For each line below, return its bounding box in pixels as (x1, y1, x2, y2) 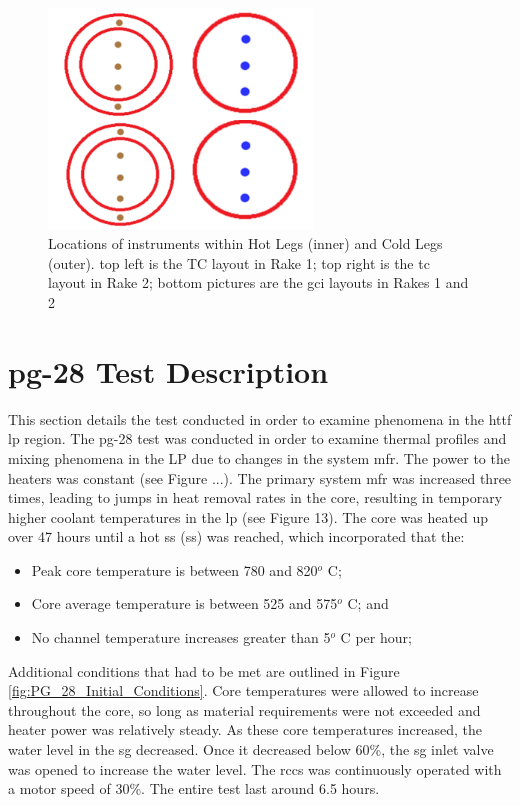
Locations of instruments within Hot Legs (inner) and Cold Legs (48, 233, 443, 254)
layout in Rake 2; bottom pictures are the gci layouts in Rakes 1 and (48, 272, 469, 293)
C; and (347, 593, 389, 614)
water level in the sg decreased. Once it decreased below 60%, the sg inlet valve (8, 739, 494, 760)
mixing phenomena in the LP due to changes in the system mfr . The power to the (8, 447, 510, 468)
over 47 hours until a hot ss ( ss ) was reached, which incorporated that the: (8, 526, 465, 547)
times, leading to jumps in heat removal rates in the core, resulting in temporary (8, 487, 503, 508)
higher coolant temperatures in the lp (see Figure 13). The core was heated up (8, 506, 489, 527)
